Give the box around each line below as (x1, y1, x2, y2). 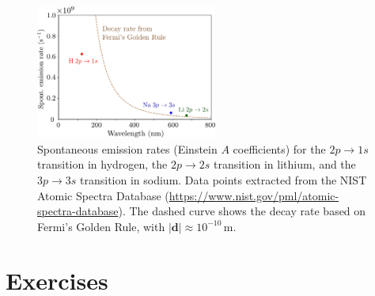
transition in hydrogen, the (37, 156, 168, 173)
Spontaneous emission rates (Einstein (37, 140, 218, 157)
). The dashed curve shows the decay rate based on (118, 203, 366, 219)
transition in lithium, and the (213, 156, 356, 173)
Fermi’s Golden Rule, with (37, 218, 165, 234)
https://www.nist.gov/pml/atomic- (169, 187, 339, 203)
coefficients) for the (233, 140, 326, 157)
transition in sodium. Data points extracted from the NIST (80, 171, 367, 188)
